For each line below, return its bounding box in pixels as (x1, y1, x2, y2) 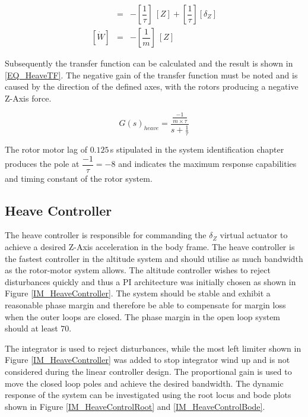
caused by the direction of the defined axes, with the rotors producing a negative (5, 80, 299, 93)
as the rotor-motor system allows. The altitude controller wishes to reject (5, 264, 271, 276)
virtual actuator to (220, 229, 288, 241)
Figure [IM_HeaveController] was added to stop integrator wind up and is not (5, 353, 290, 366)
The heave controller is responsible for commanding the (5, 229, 207, 241)
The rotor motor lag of (5, 143, 87, 155)
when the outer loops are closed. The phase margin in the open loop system (5, 310, 281, 323)
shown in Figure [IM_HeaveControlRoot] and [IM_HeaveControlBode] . (5, 400, 265, 412)
